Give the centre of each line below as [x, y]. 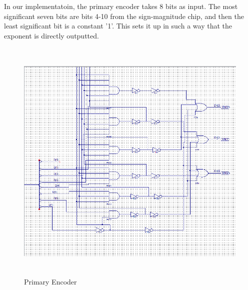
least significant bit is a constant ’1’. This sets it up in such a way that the [118, 26]
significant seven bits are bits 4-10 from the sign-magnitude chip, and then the [124, 16]
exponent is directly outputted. [51, 35]
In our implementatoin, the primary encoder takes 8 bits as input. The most [121, 6]
